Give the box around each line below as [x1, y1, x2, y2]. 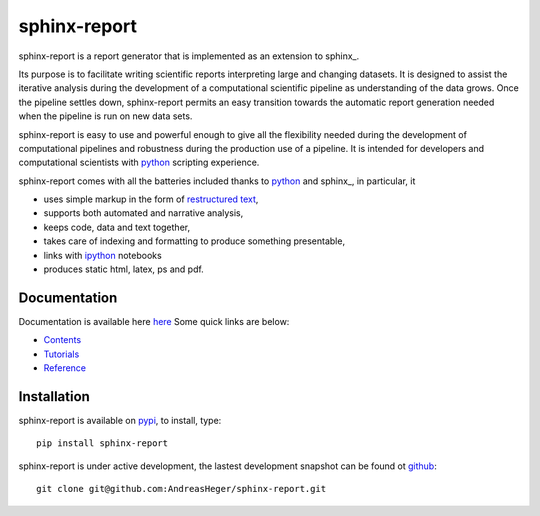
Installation [18, 388, 90, 405]
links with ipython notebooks [43, 249, 162, 261]
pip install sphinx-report [36, 438, 169, 449]
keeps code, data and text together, [43, 221, 190, 233]
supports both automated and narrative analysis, [43, 207, 244, 219]
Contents [43, 334, 82, 346]
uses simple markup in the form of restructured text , [43, 193, 259, 205]
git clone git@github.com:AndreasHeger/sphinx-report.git [36, 483, 327, 495]
